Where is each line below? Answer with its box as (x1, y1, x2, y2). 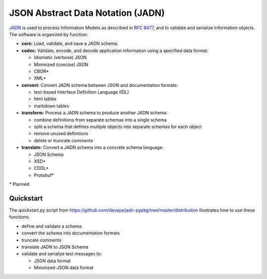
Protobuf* (34, 172, 54, 178)
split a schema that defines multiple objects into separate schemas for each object (34, 124, 202, 130)
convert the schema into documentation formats (21, 230, 120, 236)
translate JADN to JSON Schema (21, 244, 89, 250)
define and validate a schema (21, 223, 82, 229)
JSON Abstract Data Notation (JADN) (9, 7, 165, 18)
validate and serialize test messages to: (21, 251, 102, 257)
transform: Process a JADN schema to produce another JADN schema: (21, 110, 168, 116)
